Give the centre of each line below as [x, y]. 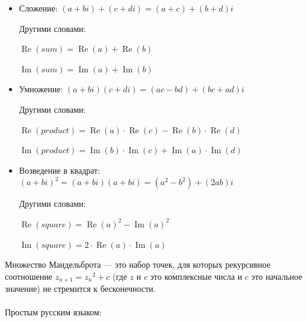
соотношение [29, 276]
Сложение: [38, 8]
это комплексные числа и [196, 276]
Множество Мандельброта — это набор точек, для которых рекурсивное [138, 264]
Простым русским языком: [53, 312]
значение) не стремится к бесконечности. [80, 289]
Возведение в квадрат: [60, 170]
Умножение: [41, 89]
